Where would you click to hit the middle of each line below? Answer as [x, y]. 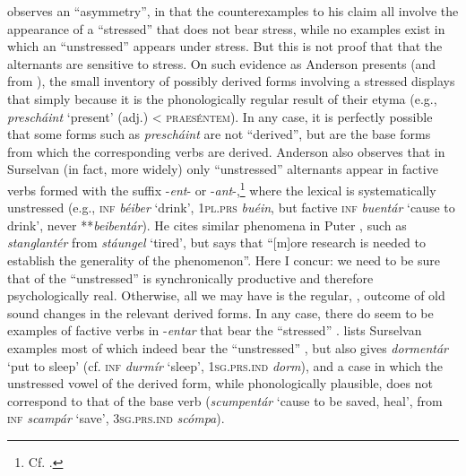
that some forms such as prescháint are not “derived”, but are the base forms [219, 134]
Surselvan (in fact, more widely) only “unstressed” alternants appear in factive [223, 169]
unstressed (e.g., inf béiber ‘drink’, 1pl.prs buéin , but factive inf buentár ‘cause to [231, 208]
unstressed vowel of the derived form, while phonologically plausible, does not [220, 383]
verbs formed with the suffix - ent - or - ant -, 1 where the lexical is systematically [222, 188]
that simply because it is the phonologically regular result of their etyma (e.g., [222, 98]
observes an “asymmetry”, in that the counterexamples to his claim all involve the [233, 11]
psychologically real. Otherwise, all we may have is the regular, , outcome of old [226, 295]
